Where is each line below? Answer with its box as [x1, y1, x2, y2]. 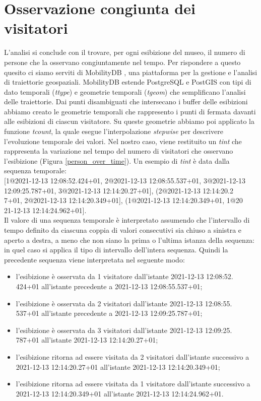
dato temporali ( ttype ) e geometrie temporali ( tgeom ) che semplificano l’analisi [4, 86, 246, 97]
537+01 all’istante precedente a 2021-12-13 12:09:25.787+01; [16, 308, 203, 318]
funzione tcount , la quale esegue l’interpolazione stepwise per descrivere [4, 126, 223, 137]
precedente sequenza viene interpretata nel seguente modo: [4, 254, 185, 264]
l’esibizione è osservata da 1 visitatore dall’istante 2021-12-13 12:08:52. [16, 271, 233, 282]
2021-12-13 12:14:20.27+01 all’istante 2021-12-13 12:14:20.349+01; [16, 361, 220, 372]
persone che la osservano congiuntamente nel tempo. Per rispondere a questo [4, 56, 241, 67]
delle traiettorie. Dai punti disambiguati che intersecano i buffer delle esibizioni [4, 96, 248, 107]
